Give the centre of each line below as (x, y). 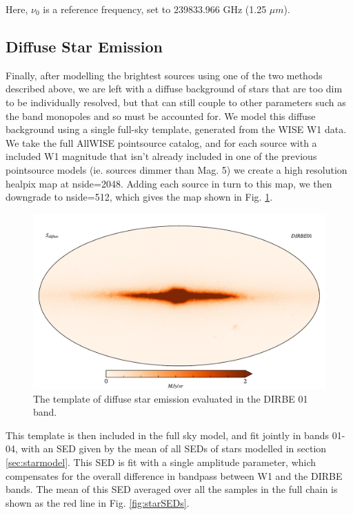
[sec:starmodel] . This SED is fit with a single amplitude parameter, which (161, 462)
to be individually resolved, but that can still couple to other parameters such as (176, 102)
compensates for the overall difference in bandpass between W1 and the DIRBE (174, 475)
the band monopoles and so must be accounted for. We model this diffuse (161, 115)
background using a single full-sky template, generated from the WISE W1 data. (176, 129)
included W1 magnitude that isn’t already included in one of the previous (161, 156)
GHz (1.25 (245, 9)
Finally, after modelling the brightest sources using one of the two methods (164, 75)
